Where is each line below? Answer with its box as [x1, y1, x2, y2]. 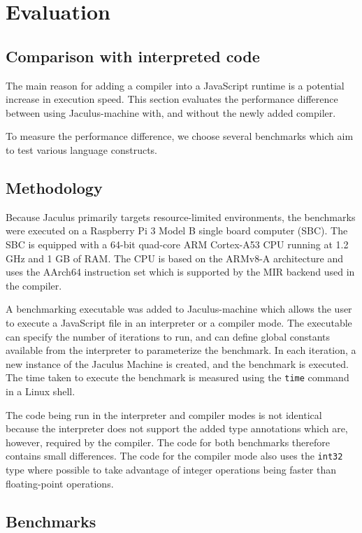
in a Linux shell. [6, 383, 75, 398]
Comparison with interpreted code [6, 45, 260, 66]
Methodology [6, 176, 103, 198]
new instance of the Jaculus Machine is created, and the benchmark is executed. [6, 356, 349, 371]
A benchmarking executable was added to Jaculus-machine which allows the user [6, 301, 352, 316]
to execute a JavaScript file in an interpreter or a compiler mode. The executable [6, 315, 352, 329]
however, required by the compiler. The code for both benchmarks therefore [6, 434, 330, 449]
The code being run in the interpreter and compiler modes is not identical [6, 407, 322, 422]
